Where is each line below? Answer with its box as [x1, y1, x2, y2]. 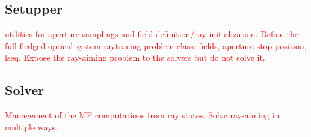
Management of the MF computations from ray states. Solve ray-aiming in [5, 109, 280, 121]
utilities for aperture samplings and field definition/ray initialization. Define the [5, 28, 298, 40]
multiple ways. [5, 120, 58, 133]
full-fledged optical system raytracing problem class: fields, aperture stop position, [5, 39, 307, 52]
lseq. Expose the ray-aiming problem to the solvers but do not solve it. [5, 51, 265, 64]
